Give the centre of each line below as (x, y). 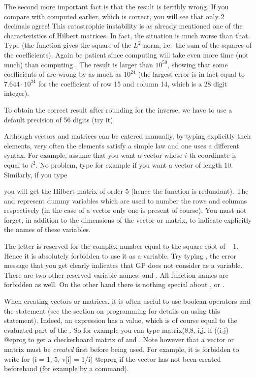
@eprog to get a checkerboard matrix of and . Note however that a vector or (119, 339)
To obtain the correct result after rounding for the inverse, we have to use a (118, 109)
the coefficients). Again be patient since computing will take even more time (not (126, 54)
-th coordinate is (212, 155)
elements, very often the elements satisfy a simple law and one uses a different (122, 145)
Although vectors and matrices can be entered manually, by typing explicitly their (128, 136)
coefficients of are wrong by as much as (63, 74)
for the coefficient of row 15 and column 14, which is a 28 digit (133, 83)
